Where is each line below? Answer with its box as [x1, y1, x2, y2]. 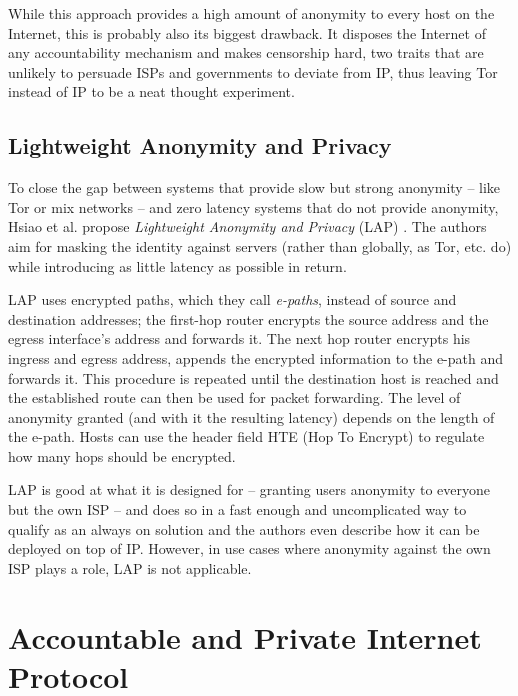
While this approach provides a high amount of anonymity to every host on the [8, 3, 495, 23]
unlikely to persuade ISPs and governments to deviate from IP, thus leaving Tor [8, 61, 498, 82]
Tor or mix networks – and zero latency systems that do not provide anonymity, [8, 196, 499, 217]
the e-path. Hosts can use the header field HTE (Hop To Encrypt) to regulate [8, 426, 485, 447]
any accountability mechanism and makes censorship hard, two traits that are [8, 42, 484, 63]
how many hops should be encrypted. [8, 445, 236, 466]
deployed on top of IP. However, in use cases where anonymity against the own [8, 538, 491, 559]
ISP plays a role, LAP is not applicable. [8, 557, 252, 578]
